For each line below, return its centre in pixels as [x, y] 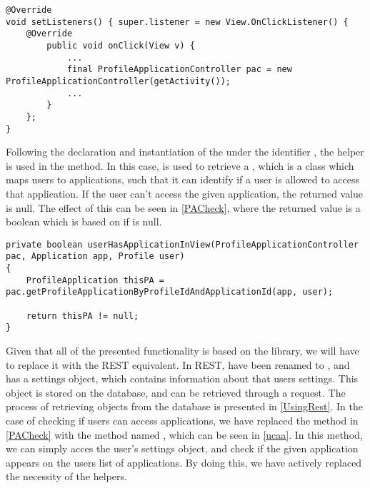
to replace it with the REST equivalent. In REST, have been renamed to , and [178, 364]
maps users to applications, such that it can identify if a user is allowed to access [182, 179]
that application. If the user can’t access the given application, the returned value [185, 193]
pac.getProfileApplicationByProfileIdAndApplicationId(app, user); [170, 292]
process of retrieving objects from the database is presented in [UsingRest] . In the [184, 406]
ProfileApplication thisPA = [95, 280]
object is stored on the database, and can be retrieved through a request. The [176, 392]
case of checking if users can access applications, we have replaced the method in [182, 420]
